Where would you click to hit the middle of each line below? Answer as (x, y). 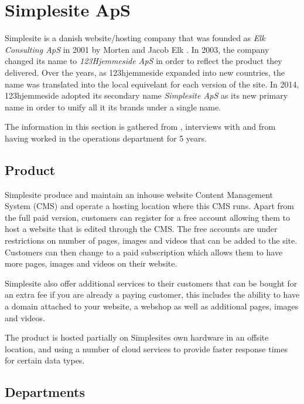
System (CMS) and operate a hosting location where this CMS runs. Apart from (150, 206)
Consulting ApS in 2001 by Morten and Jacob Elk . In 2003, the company (137, 49)
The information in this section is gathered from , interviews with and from (140, 127)
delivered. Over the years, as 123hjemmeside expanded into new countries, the (145, 72)
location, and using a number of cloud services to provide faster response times (146, 349)
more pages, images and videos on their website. (91, 263)
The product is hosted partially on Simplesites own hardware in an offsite (137, 337)
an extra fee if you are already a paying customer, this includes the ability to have (152, 294)
